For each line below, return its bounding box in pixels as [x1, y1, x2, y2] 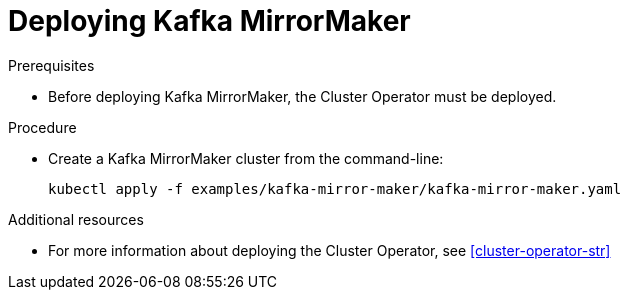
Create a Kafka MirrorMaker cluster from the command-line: [48, 149, 444, 167]
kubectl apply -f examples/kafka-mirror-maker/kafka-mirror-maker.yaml [48, 180, 622, 197]
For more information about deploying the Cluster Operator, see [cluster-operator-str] [48, 241, 611, 259]
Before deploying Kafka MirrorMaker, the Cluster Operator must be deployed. [48, 87, 557, 105]
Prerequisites [8, 56, 95, 74]
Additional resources [8, 210, 144, 228]
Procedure [8, 118, 77, 136]
